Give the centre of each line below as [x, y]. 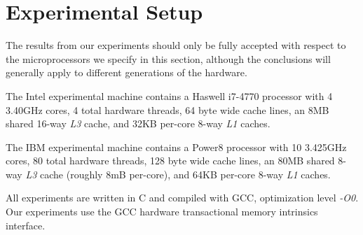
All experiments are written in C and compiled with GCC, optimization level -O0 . [182, 198]
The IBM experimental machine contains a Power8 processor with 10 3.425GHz [176, 147]
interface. [26, 225]
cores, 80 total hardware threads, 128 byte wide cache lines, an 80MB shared [170, 161]
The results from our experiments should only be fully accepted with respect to [176, 45]
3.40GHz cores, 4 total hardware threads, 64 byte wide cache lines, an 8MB [167, 109]
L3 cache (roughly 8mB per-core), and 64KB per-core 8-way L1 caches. [178, 174]
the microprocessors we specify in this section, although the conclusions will [168, 58]
